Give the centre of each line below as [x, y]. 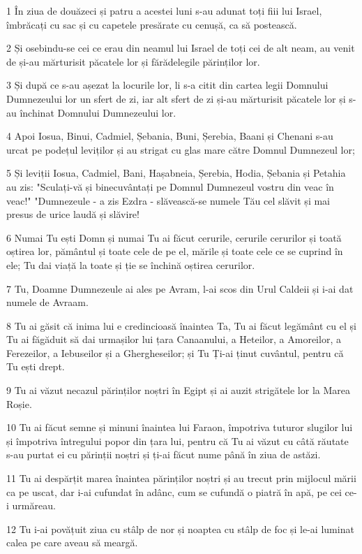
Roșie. [19, 403]
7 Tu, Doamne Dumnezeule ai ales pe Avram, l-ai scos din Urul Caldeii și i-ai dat [180, 288]
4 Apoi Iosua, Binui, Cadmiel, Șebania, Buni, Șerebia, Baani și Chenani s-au [170, 136]
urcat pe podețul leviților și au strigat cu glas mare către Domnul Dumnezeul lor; [181, 149]
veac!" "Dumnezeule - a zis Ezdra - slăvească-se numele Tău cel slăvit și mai [168, 200]
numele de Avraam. [47, 302]
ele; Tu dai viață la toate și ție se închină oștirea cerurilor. [131, 264]
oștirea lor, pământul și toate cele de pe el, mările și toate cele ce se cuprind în [175, 251]
